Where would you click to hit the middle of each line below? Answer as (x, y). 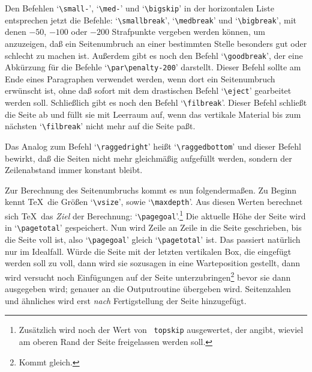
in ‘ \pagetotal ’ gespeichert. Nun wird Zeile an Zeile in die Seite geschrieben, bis (153, 227)
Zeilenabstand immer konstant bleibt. (74, 170)
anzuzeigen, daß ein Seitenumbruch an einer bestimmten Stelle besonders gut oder (156, 43)
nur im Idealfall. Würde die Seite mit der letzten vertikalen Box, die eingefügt (148, 251)
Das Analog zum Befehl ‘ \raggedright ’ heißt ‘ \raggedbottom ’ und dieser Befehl (153, 146)
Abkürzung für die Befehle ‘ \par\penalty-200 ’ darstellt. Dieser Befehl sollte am (153, 67)
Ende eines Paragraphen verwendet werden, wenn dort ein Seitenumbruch (140, 78)
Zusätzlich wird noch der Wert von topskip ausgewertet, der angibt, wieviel (161, 330)
